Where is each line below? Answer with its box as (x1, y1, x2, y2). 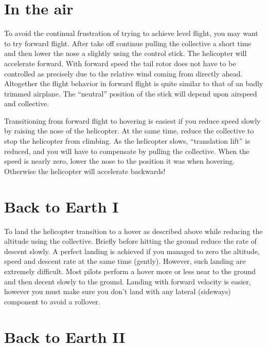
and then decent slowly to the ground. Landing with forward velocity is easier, (4, 276, 251, 286)
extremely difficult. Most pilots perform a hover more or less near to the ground (4, 265, 256, 276)
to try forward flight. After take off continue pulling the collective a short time (4, 37, 252, 48)
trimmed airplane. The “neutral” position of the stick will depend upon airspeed (4, 88, 257, 99)
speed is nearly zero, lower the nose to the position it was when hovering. (4, 156, 235, 166)
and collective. (4, 98, 49, 109)
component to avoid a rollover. (4, 296, 100, 306)
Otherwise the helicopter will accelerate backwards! (4, 165, 166, 176)
